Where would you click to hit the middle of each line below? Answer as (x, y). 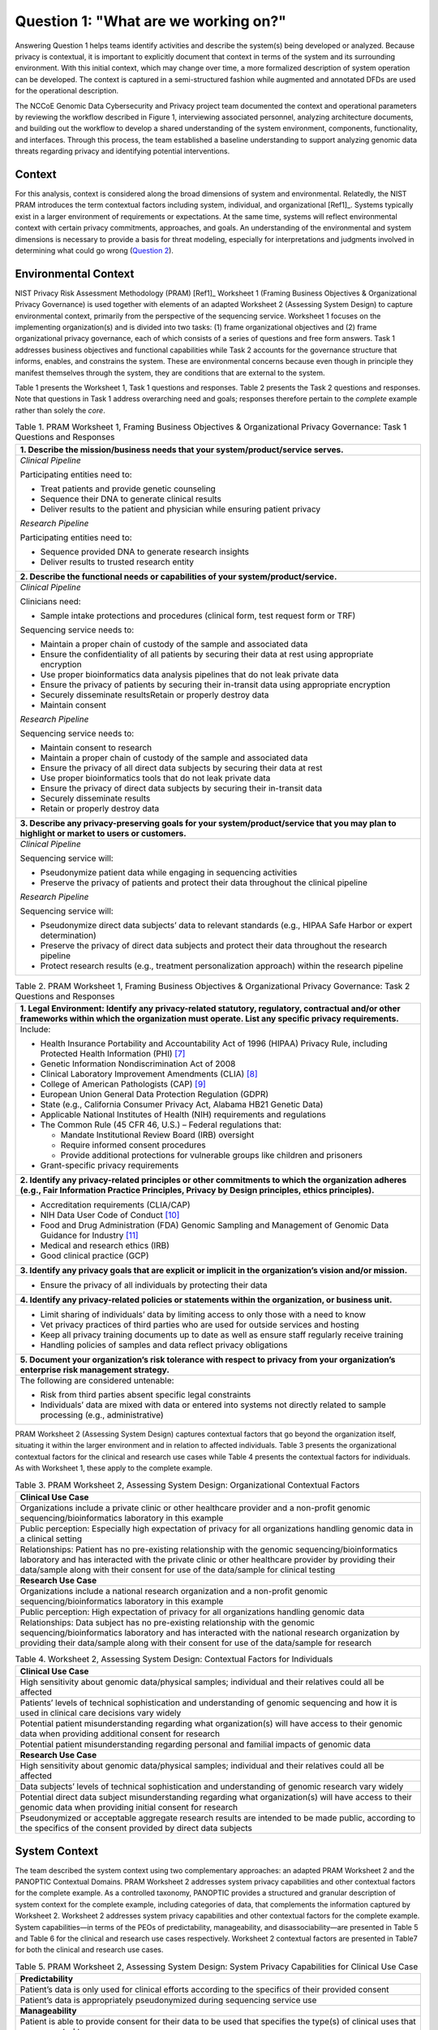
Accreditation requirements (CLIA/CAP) (115, 1204)
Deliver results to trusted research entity (117, 562)
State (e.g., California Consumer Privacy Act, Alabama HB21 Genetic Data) (182, 1104)
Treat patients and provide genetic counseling (128, 489)
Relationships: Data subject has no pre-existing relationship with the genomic (167, 1622)
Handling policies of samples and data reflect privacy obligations (164, 1345)
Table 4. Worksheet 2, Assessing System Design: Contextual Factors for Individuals (174, 1659)
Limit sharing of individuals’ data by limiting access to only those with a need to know (203, 1314)
